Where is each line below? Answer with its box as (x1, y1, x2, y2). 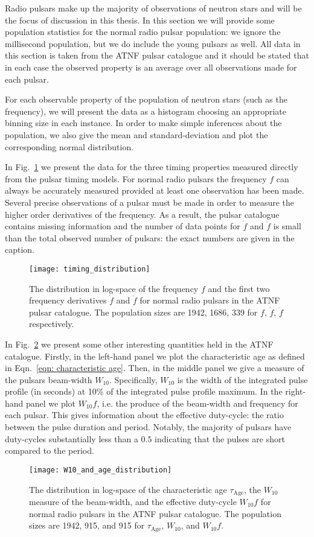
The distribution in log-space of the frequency (29, 282, 199, 294)
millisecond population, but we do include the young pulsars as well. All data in (5, 37, 301, 49)
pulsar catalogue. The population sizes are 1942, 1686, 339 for (29, 305, 258, 318)
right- (285, 385, 306, 398)
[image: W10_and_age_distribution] (29, 465, 172, 474)
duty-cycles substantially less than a (5, 432, 138, 445)
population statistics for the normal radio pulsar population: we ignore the (5, 25, 281, 38)
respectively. (29, 317, 74, 330)
